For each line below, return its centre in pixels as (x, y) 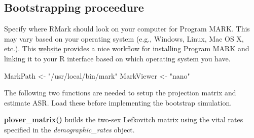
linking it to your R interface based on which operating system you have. (117, 58)
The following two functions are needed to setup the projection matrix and (120, 93)
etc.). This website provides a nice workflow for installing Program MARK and (127, 48)
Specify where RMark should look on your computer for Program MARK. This (127, 29)
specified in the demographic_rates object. (69, 129)
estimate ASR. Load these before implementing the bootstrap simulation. (118, 102)
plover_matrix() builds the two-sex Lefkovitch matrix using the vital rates (124, 119)
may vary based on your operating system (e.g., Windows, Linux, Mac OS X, (124, 38)
